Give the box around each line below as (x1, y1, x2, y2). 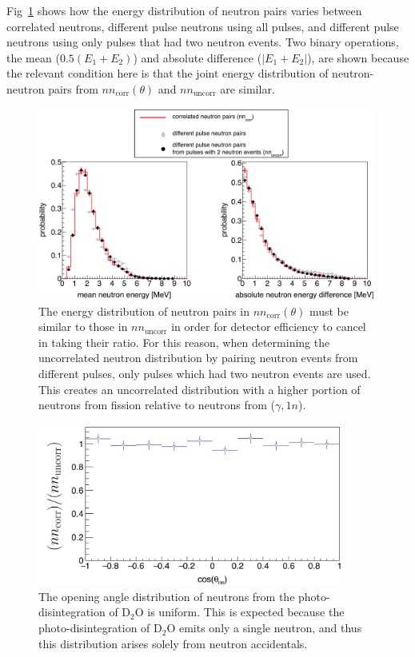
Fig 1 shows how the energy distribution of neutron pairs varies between (6, 2, 362, 18)
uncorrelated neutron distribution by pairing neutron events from (38, 349, 358, 366)
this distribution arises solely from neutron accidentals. (38, 635, 308, 651)
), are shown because (307, 49, 409, 66)
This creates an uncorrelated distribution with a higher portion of (38, 380, 361, 397)
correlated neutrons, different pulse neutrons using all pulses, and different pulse (6, 18, 399, 34)
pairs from (48, 80, 98, 97)
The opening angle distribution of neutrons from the (38, 587, 295, 604)
